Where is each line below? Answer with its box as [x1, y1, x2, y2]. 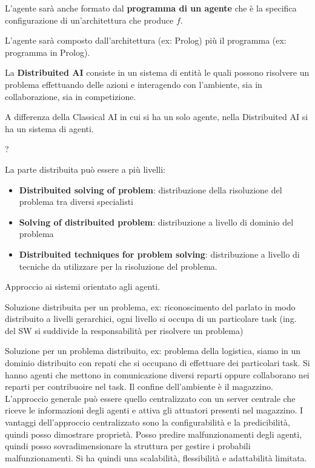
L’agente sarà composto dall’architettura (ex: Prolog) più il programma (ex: [5, 34, 287, 47]
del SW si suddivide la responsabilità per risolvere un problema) [5, 324, 244, 336]
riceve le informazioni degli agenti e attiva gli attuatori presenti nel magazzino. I [5, 404, 303, 416]
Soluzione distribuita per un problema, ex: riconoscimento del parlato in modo [5, 300, 296, 313]
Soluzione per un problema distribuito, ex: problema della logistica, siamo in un [5, 344, 301, 357]
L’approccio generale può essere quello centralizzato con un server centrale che [5, 392, 296, 404]
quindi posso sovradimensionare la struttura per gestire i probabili [5, 440, 251, 452]
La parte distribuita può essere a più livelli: [5, 162, 166, 175]
